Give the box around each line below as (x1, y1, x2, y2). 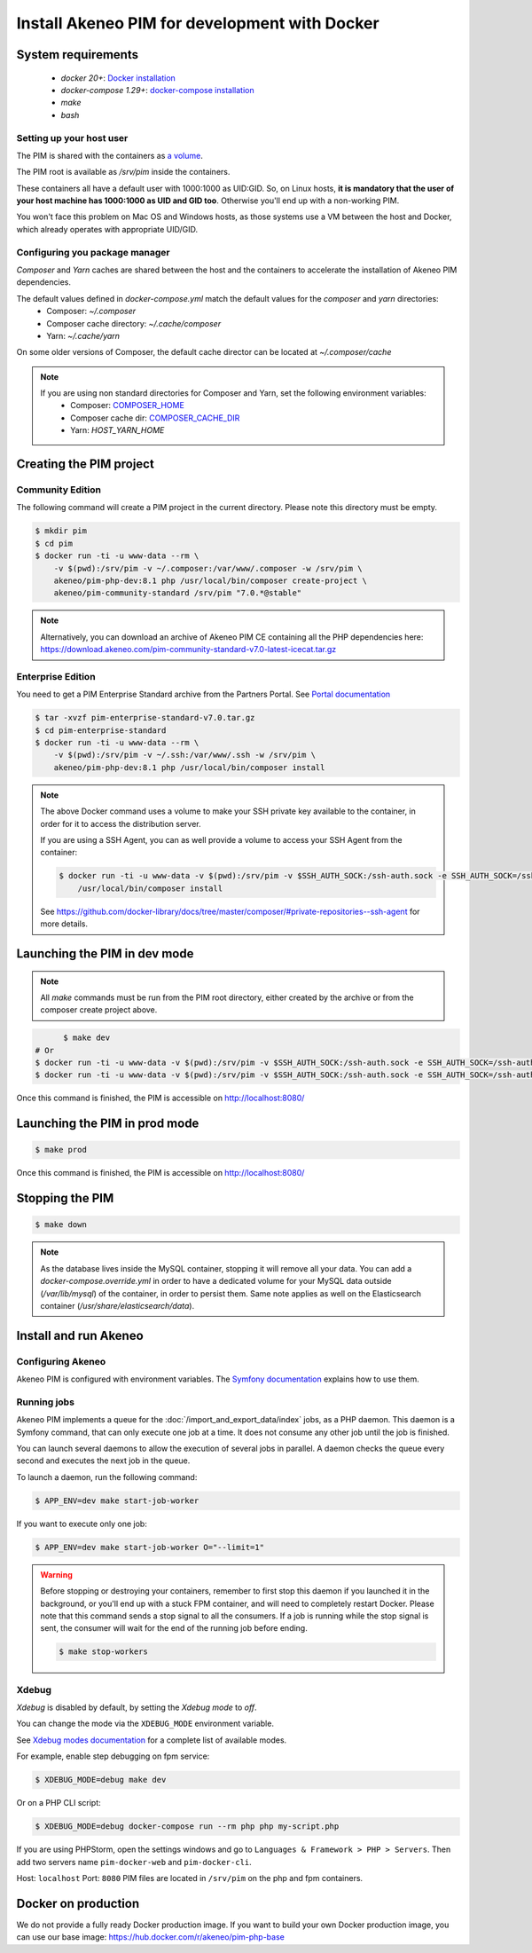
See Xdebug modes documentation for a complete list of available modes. (16, 1735, 287, 1745)
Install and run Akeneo (16, 1327, 144, 1343)
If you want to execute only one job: (16, 1518, 148, 1529)
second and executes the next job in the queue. (16, 1455, 191, 1466)
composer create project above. (40, 1004, 158, 1015)
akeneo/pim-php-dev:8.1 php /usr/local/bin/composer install (53, 762, 325, 772)
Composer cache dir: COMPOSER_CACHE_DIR (70, 413, 240, 423)
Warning (40, 1569, 73, 1579)
